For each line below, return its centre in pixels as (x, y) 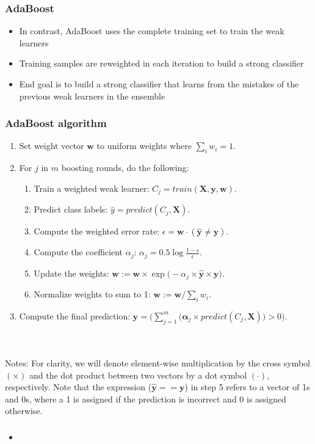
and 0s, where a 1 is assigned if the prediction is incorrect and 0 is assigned (146, 399)
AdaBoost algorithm (56, 123)
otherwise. (24, 411)
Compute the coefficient (78, 252)
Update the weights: (71, 273)
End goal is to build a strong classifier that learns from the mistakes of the (159, 84)
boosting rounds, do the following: (125, 168)
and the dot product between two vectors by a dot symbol (138, 375)
